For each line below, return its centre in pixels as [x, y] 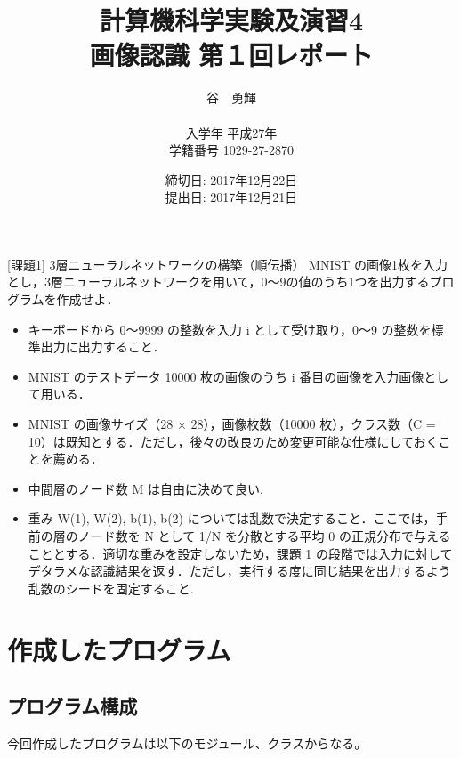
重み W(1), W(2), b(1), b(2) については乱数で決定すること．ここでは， [232, 518]
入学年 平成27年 [231, 132]
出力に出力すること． [103, 347]
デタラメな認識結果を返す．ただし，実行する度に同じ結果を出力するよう [239, 571]
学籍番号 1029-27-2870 [231, 150]
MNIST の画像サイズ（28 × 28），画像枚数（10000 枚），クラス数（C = [232, 424]
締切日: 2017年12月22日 [231, 179]
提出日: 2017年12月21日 [231, 197]
